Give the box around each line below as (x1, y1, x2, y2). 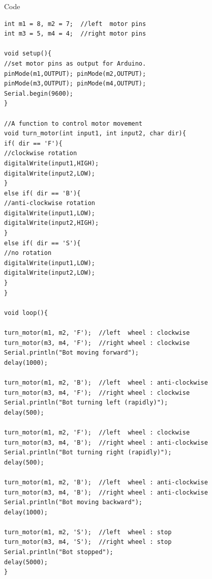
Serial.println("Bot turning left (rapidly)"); (4, 399, 168, 407)
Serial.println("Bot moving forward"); (4, 349, 139, 357)
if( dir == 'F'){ (4, 139, 63, 147)
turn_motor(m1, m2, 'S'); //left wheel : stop (4, 528, 172, 536)
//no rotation (4, 249, 52, 257)
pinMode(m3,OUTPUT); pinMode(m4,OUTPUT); (4, 80, 146, 88)
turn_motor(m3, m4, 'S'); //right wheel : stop (4, 538, 172, 546)
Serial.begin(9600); (4, 90, 74, 97)
